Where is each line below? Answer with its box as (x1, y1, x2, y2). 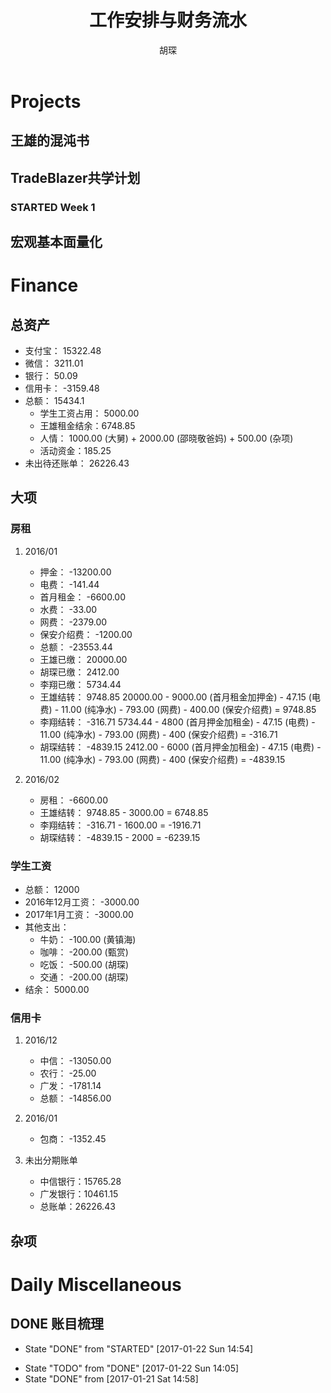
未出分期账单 (24, 1154, 78, 1166)
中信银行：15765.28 (39, 1176, 122, 1188)
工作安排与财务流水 (88, 9, 247, 32)
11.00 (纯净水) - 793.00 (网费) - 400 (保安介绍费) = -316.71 (39, 728, 278, 740)
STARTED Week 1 (10, 200, 96, 214)
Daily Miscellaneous (10, 1273, 182, 1296)
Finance (10, 274, 79, 297)
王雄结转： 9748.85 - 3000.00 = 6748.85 (39, 806, 209, 818)
